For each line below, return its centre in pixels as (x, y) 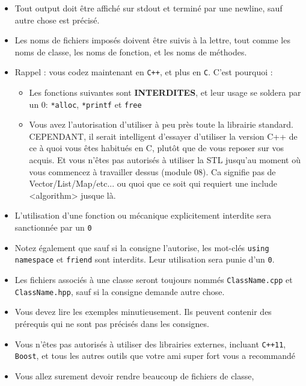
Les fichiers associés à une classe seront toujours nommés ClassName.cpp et (154, 279)
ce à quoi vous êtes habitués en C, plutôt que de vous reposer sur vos (156, 148)
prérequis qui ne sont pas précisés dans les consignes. (112, 323)
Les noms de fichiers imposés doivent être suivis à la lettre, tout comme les (152, 40)
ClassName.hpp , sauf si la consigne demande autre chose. (120, 291)
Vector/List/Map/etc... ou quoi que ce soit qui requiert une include (153, 183)
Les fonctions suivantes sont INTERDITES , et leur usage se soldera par (165, 92)
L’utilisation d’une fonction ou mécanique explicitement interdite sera (143, 215)
